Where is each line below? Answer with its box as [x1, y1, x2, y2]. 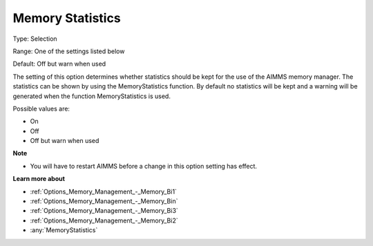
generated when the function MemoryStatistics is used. [12, 92, 171, 100]
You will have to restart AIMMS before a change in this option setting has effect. [30, 162, 258, 170]
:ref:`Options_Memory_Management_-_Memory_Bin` [30, 197, 178, 205]
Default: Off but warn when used [12, 59, 106, 68]
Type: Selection [12, 35, 58, 43]
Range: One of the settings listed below [12, 47, 125, 55]
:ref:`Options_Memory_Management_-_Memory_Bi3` [30, 207, 179, 215]
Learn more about [12, 175, 66, 183]
